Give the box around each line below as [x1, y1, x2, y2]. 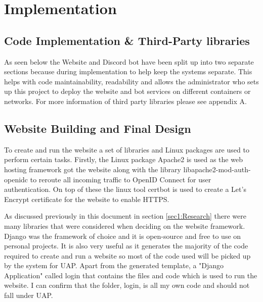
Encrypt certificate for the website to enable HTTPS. [4, 193, 169, 204]
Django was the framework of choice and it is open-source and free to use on [4, 230, 241, 241]
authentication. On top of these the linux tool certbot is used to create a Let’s [4, 184, 246, 194]
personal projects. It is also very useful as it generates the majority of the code [4, 240, 248, 251]
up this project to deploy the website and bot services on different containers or [4, 86, 251, 96]
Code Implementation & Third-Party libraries [4, 32, 250, 48]
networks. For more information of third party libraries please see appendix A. [4, 95, 247, 106]
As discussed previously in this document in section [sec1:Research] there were [4, 211, 246, 221]
